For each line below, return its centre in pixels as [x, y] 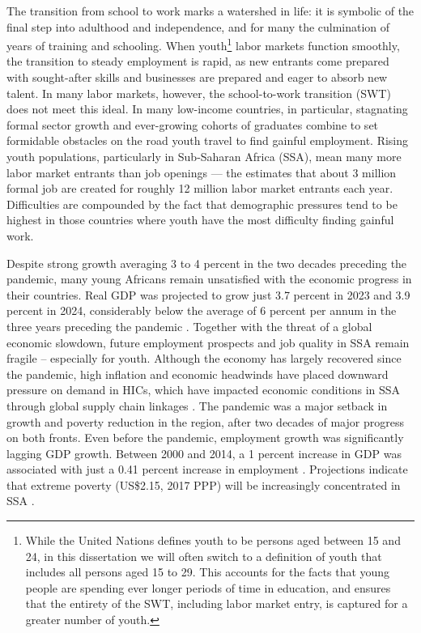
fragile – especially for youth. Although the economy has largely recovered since [204, 358]
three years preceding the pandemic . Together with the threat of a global [189, 326]
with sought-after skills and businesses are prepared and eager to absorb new [197, 77]
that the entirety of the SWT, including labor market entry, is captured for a [217, 603]
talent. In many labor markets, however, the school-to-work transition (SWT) [199, 93]
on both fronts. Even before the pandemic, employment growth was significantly [205, 438]
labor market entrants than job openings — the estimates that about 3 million [202, 172]
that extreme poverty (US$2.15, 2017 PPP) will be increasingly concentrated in [204, 484]
